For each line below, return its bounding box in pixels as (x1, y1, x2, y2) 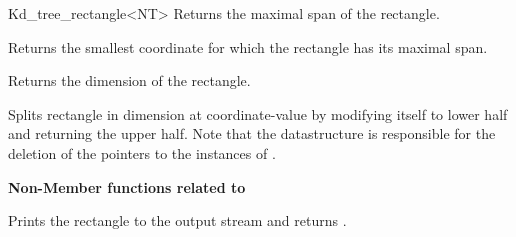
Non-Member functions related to (8, 176, 246, 197)
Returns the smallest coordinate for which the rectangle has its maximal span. (8, 36, 488, 57)
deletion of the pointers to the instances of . (8, 142, 276, 163)
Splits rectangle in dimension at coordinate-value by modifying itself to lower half (8, 103, 508, 124)
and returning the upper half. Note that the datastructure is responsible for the (8, 123, 496, 144)
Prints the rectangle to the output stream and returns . (8, 210, 347, 231)
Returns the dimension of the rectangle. (8, 70, 251, 91)
